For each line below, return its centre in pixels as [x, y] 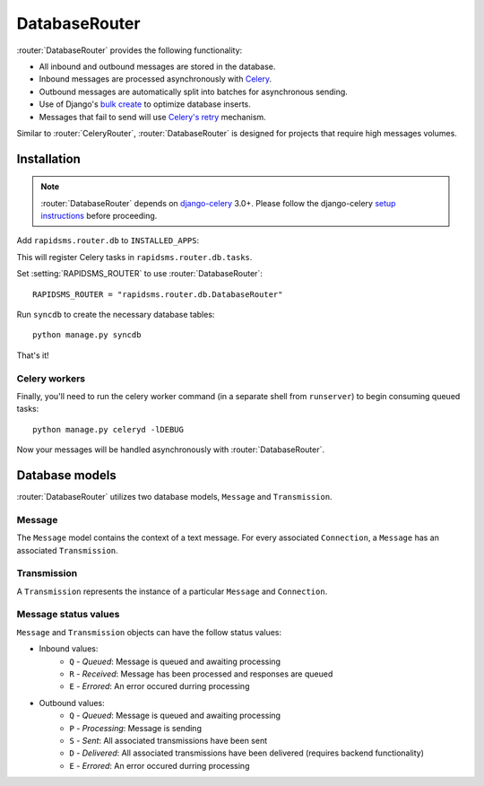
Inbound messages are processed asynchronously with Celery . [156, 79]
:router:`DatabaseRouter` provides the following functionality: [130, 50]
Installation [48, 158]
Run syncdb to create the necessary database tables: [116, 315]
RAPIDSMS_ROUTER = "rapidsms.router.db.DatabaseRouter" [158, 294]
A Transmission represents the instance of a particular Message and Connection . [172, 591]
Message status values [68, 615]
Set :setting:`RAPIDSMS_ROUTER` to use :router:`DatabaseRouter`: [140, 274]
